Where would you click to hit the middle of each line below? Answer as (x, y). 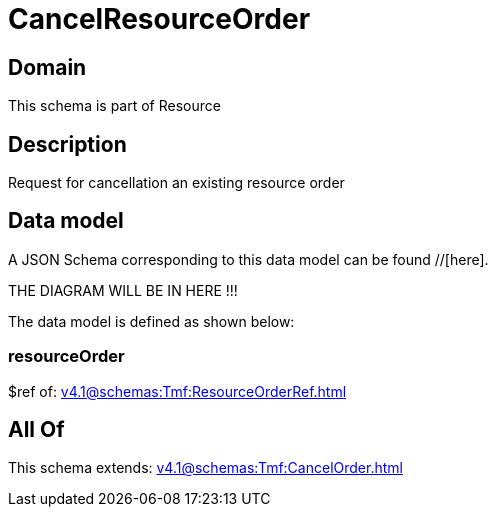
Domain (47, 67)
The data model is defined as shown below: (151, 321)
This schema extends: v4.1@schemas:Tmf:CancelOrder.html (205, 468)
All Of (36, 430)
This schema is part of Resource (114, 106)
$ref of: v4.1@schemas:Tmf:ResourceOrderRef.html (177, 391)
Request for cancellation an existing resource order (176, 183)
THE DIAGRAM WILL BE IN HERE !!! (123, 290)
